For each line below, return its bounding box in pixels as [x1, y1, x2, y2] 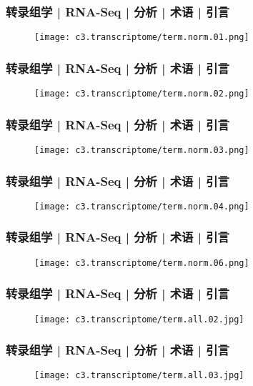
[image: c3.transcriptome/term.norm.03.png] [34, 144, 249, 155]
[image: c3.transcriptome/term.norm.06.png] [34, 257, 249, 268]
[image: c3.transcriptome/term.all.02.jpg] [34, 314, 244, 325]
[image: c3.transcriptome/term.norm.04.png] [34, 201, 249, 212]
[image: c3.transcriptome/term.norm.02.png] [34, 89, 249, 99]
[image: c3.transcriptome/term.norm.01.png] [34, 32, 249, 43]
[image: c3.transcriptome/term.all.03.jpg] [34, 370, 244, 381]
